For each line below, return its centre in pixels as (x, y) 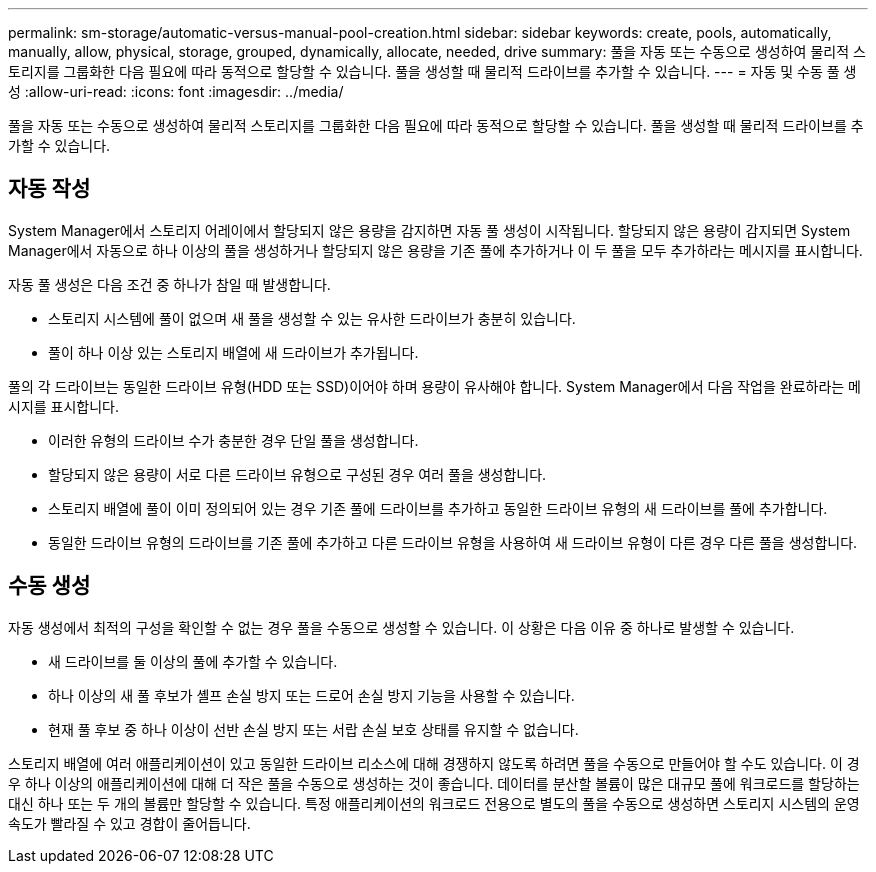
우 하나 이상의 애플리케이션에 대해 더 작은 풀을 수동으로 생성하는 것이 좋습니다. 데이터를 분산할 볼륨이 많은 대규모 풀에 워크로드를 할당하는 (434, 783)
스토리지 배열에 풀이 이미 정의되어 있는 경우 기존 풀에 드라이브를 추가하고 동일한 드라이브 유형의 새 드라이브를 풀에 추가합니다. (438, 508)
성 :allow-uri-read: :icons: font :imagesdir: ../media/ (176, 91)
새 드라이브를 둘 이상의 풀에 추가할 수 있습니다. (193, 661)
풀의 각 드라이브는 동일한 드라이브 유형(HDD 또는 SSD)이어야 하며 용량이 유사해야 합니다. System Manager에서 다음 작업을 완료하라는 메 (434, 386)
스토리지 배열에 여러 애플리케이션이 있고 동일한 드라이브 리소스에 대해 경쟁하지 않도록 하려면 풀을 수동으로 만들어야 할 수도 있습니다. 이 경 (434, 763)
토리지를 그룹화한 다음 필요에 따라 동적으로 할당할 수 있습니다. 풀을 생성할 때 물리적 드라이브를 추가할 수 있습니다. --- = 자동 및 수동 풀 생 (432, 71)
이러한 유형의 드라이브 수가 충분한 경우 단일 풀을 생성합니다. (233, 440)
